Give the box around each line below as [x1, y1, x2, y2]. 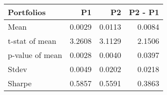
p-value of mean [8, 49, 63, 60]
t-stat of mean [8, 35, 57, 46]
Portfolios [8, 6, 46, 18]
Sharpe [8, 77, 32, 89]
